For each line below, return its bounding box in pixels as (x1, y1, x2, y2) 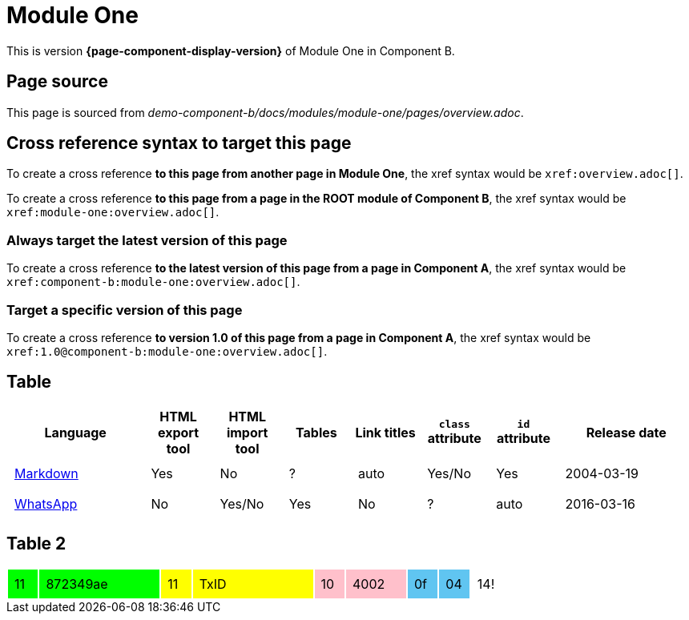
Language (44, 424, 107, 441)
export (157, 424, 199, 441)
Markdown (14, 465, 79, 481)
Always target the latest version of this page (6, 231, 288, 248)
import (226, 424, 268, 441)
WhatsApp (14, 495, 78, 512)
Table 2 (6, 533, 66, 554)
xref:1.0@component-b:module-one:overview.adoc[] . (6, 344, 328, 358)
